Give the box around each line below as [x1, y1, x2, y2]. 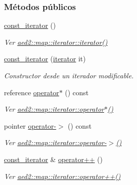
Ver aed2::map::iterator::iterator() [4, 36, 108, 47]
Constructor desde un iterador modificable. [4, 70, 134, 80]
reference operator [4, 87, 59, 97]
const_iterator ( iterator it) [4, 53, 86, 64]
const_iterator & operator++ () [4, 154, 103, 164]
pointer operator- [4, 120, 56, 131]
